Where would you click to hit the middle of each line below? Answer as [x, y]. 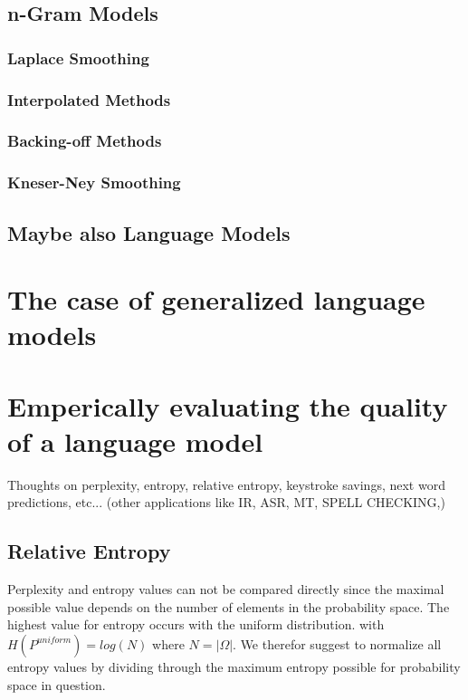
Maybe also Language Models [149, 232]
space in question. [57, 684]
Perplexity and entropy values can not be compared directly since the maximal [226, 589]
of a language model [135, 441]
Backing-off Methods [85, 141]
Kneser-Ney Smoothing [94, 182]
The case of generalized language [216, 299]
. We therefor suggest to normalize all [337, 643]
